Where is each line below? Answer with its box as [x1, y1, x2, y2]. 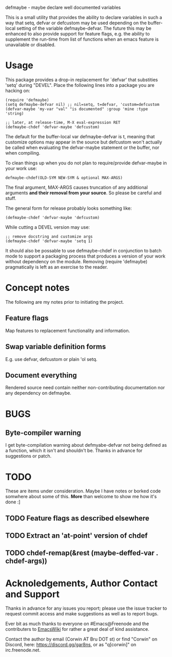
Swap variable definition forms [5, 342, 106, 351]
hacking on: [5, 87, 30, 94]
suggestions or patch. [5, 453, 52, 459]
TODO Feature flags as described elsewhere [5, 514, 150, 522]
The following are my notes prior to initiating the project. [5, 299, 124, 305]
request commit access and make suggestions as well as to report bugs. [5, 611, 159, 617]
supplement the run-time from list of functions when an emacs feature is [5, 36, 159, 42]
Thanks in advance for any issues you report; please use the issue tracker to [5, 605, 167, 611]
